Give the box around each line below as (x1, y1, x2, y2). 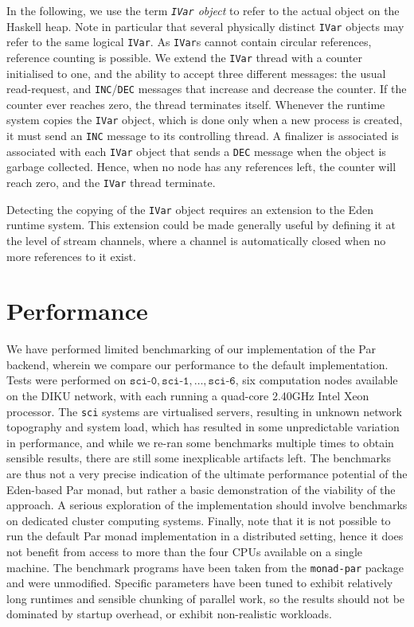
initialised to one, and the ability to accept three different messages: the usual (6, 64, 386, 81)
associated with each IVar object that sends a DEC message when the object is (6, 142, 386, 159)
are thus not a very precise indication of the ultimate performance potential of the (6, 465, 408, 482)
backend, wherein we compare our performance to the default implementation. (6, 356, 389, 372)
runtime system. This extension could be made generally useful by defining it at (6, 216, 396, 233)
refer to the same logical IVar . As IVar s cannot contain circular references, (6, 33, 372, 50)
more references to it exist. (6, 247, 136, 264)
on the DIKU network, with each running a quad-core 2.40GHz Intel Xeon (6, 387, 369, 404)
